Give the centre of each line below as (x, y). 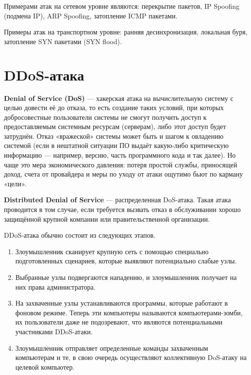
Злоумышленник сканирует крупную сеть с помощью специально (112, 251)
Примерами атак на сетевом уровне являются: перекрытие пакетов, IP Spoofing (122, 6)
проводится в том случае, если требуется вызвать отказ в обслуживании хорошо (122, 209)
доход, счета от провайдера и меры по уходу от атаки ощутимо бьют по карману (124, 174)
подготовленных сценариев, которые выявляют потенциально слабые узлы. (126, 261)
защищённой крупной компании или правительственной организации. (107, 219)
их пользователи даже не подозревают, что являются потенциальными (119, 322)
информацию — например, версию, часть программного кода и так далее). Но (120, 155)
